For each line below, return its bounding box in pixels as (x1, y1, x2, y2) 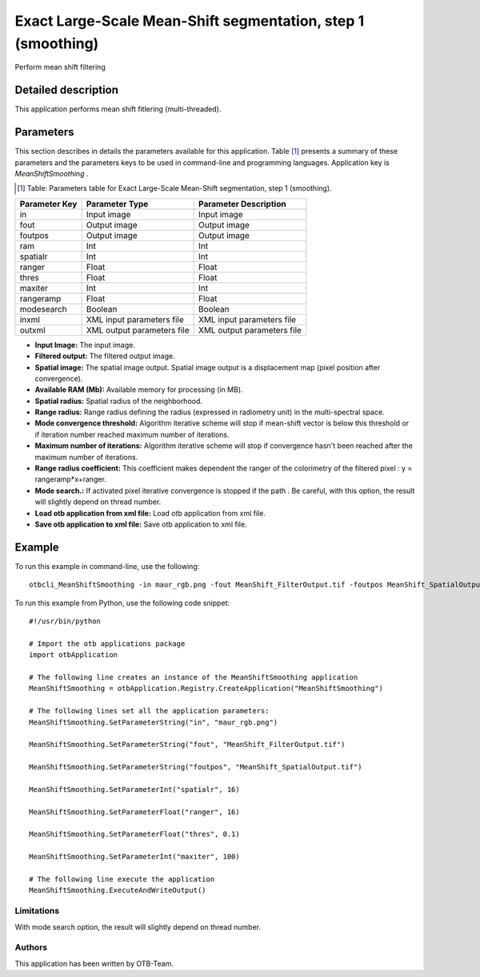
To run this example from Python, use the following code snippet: (14, 598, 230, 608)
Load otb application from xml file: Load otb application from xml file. (34, 508, 266, 518)
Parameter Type (86, 198, 149, 209)
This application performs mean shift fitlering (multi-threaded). (14, 104, 222, 114)
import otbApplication (29, 650, 118, 660)
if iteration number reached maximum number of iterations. (34, 430, 230, 439)
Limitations (14, 906, 60, 917)
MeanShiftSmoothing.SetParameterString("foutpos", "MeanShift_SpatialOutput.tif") (29, 762, 362, 772)
